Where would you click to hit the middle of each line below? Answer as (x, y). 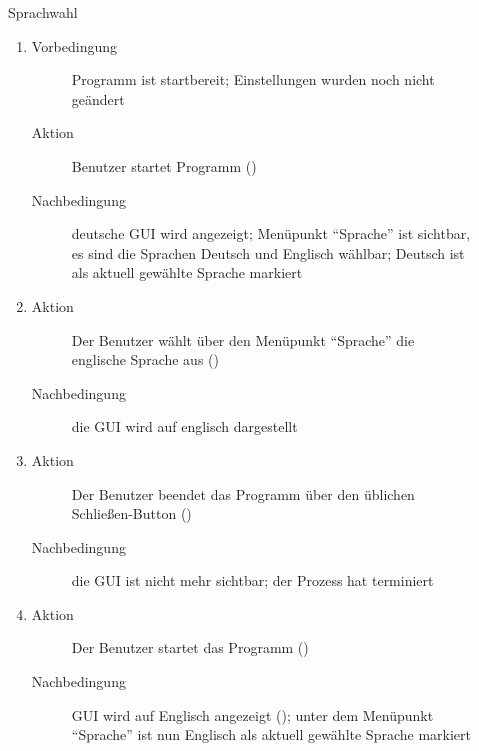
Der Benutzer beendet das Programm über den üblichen (243, 493)
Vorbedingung (74, 45)
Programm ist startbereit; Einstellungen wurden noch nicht (253, 79)
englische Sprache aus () (145, 359)
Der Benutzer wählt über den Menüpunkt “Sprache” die (243, 339)
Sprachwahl (43, 12)
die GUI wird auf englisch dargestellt (184, 426)
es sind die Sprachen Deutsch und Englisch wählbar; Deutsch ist (268, 252)
